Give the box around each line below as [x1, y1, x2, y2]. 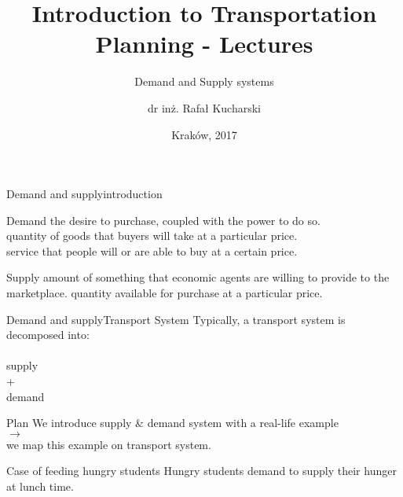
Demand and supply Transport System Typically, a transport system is [6, 311, 346, 327]
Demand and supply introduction [6, 186, 163, 202]
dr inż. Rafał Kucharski [148, 99, 261, 116]
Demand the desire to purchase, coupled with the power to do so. [6, 212, 321, 228]
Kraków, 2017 [171, 126, 237, 142]
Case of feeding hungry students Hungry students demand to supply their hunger [6, 462, 397, 479]
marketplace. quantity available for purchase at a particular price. [6, 285, 323, 301]
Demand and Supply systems [134, 73, 274, 90]
